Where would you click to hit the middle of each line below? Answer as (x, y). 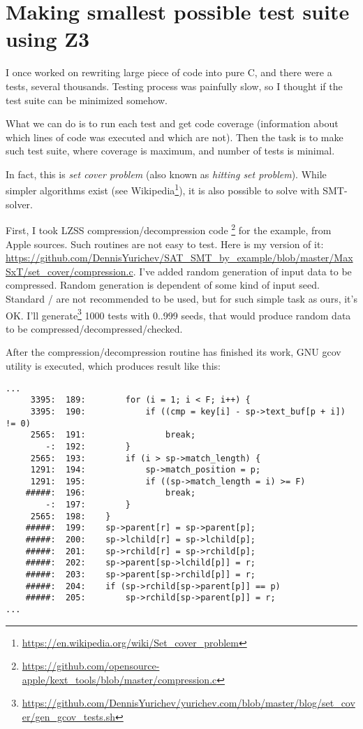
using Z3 (48, 39)
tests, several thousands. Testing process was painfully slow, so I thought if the (174, 86)
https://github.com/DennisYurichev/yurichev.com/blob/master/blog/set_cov (188, 703)
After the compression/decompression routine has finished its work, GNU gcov (173, 352)
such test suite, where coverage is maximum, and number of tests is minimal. (170, 151)
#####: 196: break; (111, 493)
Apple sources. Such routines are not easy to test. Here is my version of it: (165, 244)
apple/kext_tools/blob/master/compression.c (119, 679)
